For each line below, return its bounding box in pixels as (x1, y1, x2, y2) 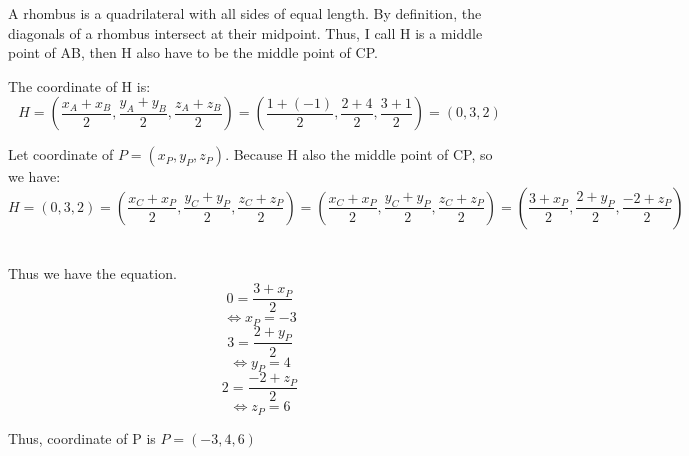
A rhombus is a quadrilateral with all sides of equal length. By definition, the (8, 3, 482, 23)
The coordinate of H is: (8, 75, 151, 96)
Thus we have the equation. (8, 262, 177, 283)
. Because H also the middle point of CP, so (225, 144, 493, 165)
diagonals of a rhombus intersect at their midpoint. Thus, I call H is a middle (8, 22, 483, 43)
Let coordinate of (8, 144, 114, 165)
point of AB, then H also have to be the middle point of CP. (8, 42, 378, 63)
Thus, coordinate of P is (8, 427, 156, 448)
